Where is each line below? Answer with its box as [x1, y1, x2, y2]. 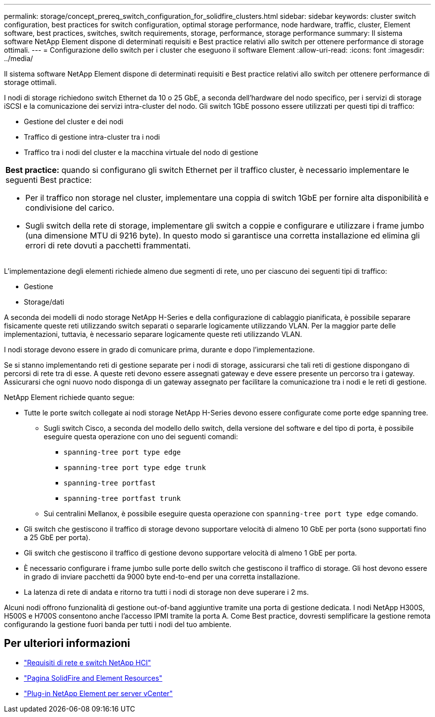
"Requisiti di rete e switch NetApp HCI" [24, 658, 151, 667]
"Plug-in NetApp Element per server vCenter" [24, 689, 173, 698]
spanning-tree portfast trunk [64, 494, 181, 502]
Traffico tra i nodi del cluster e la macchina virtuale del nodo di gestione [24, 148, 258, 157]
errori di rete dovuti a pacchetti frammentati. [25, 240, 191, 250]
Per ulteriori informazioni [4, 637, 131, 650]
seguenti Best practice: [5, 175, 92, 185]
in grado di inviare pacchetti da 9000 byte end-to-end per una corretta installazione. [24, 572, 300, 581]
